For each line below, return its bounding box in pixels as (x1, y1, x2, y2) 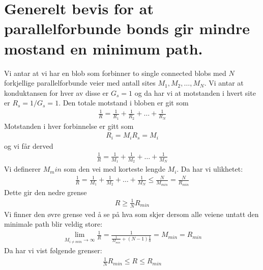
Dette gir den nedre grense (4, 186, 87, 197)
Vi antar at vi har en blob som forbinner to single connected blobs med (4, 67, 226, 78)
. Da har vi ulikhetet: (177, 164, 243, 174)
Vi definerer (4, 164, 41, 174)
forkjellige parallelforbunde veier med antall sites (4, 77, 156, 88)
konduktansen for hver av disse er (4, 87, 109, 98)
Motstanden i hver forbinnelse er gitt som (4, 120, 134, 131)
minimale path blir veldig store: (4, 219, 103, 229)
